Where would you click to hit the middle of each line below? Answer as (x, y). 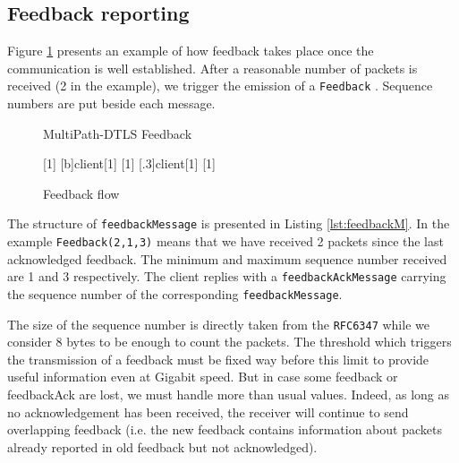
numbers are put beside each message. (111, 103)
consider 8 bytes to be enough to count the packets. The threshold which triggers (229, 342)
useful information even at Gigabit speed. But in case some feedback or (203, 377)
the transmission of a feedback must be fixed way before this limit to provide (218, 359)
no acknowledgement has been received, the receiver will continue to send (208, 412)
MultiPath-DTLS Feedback (118, 133)
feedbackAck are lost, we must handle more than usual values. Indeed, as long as (228, 394)
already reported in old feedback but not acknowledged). (162, 446)
